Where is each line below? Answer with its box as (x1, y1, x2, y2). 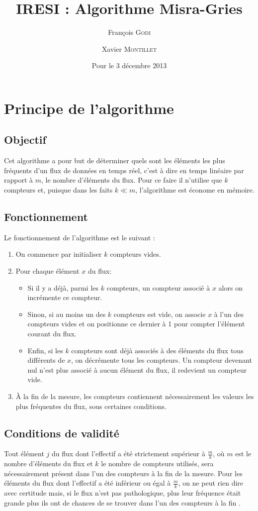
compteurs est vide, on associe (113, 308, 206, 319)
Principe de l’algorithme (4, 98, 174, 118)
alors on (218, 282, 243, 293)
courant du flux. (27, 328, 77, 339)
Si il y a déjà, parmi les (27, 282, 99, 293)
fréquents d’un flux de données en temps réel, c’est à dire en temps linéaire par (4, 165, 244, 175)
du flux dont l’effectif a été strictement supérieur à (51, 448, 206, 459)
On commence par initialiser (15, 249, 102, 259)
